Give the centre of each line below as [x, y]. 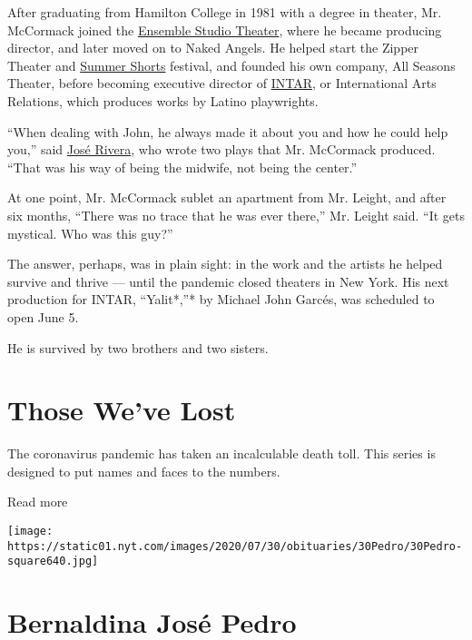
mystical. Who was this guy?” [90, 233]
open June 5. [43, 316]
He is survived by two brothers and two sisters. [138, 347]
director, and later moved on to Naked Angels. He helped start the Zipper [213, 48]
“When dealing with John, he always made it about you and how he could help [228, 131]
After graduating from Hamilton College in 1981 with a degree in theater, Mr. [225, 12]
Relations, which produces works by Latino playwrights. [163, 100]
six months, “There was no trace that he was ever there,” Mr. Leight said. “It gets [236, 215]
